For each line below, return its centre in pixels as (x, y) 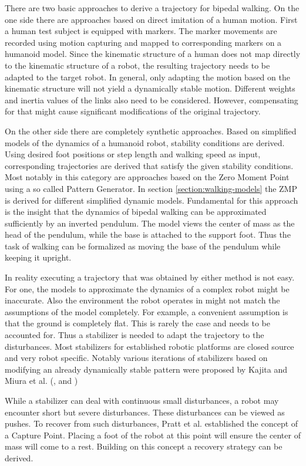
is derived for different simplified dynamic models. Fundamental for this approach (152, 200)
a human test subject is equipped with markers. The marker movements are (141, 31)
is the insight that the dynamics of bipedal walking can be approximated (136, 212)
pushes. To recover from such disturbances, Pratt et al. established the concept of (152, 423)
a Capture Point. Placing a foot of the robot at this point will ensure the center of (153, 435)
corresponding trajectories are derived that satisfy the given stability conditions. (149, 165)
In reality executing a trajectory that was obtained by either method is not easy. (150, 277)
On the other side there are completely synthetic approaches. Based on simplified (151, 131)
